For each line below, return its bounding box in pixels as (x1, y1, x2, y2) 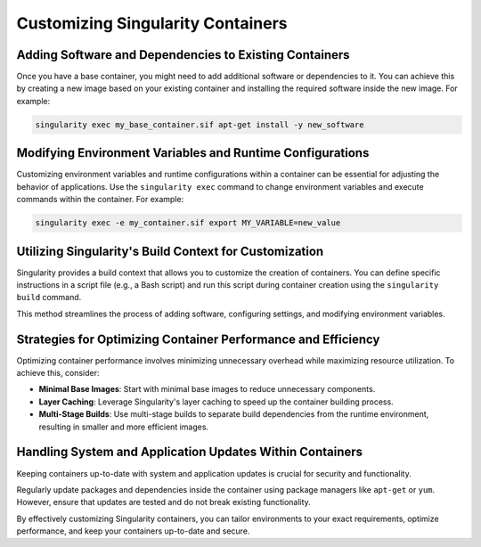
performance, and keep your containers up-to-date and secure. (16, 526, 250, 536)
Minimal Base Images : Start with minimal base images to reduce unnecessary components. (38, 384, 376, 395)
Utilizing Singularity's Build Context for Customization (16, 243, 324, 258)
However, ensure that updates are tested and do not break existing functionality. (16, 497, 311, 508)
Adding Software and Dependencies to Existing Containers (16, 47, 351, 62)
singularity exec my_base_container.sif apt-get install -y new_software (35, 119, 364, 129)
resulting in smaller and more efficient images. (38, 421, 209, 432)
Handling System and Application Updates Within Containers (16, 445, 363, 460)
